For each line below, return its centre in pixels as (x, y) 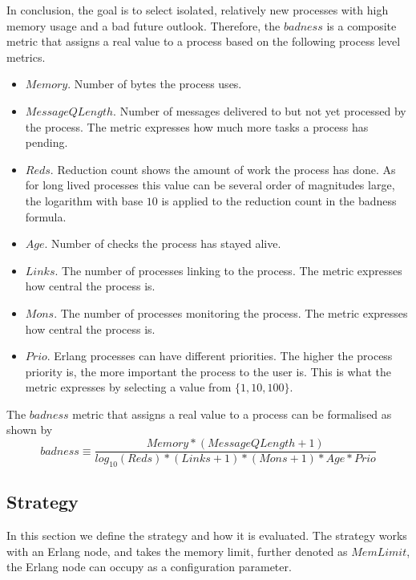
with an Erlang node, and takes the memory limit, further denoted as (177, 551)
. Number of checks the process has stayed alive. (163, 243)
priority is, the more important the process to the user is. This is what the (208, 371)
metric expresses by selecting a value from (128, 387)
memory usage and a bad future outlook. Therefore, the (143, 25)
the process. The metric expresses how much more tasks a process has (197, 126)
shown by (30, 430)
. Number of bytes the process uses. (155, 84)
